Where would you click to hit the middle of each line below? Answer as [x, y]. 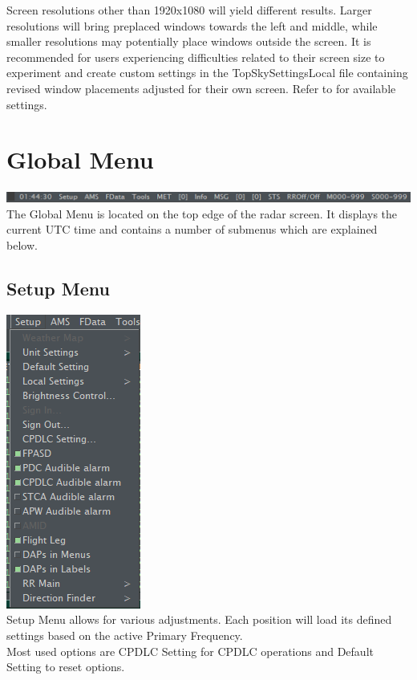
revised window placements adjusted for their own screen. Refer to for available [201, 88]
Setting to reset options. [66, 667]
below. [22, 245]
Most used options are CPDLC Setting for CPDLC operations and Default [190, 651]
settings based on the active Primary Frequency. [125, 635]
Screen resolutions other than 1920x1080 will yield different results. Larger [189, 10]
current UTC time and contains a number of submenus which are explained [192, 229]
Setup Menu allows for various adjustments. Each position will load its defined [199, 619]
